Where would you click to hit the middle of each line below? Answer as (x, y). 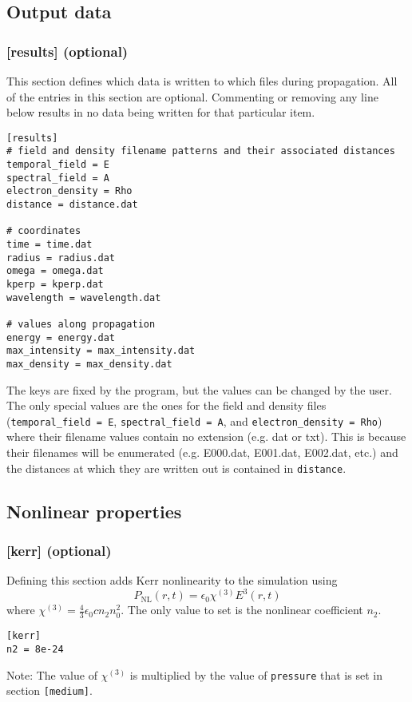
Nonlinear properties (94, 511)
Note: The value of (52, 674)
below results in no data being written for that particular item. (161, 112)
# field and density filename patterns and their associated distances (201, 151)
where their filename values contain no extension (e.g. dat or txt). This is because (206, 436)
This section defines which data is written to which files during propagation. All (202, 81)
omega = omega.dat (55, 271)
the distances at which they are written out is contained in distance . (176, 468)
